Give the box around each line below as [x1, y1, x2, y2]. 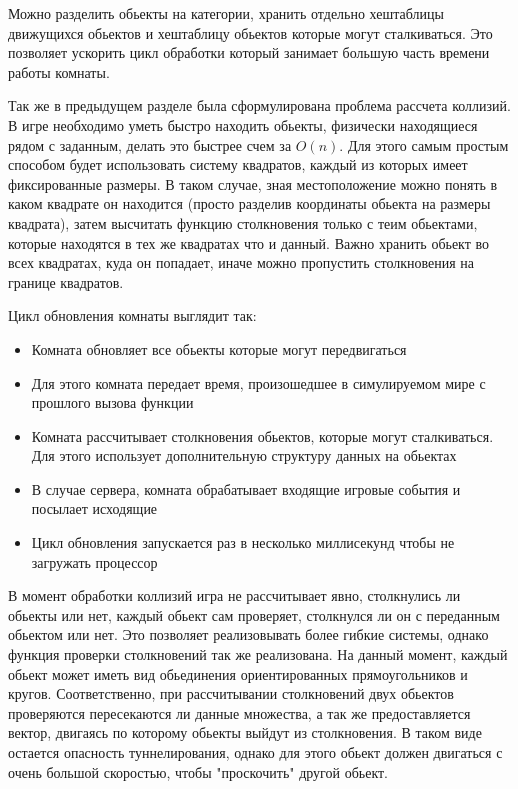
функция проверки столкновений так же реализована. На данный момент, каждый [8, 644, 508, 665]
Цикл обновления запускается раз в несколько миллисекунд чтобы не [31, 532, 455, 553]
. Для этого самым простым [339, 134, 509, 155]
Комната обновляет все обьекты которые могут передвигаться [31, 338, 407, 359]
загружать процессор [31, 551, 158, 572]
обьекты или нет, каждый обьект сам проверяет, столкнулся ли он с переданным [8, 604, 500, 625]
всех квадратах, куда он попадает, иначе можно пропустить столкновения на [8, 252, 475, 273]
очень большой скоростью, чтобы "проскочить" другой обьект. [8, 761, 389, 782]
